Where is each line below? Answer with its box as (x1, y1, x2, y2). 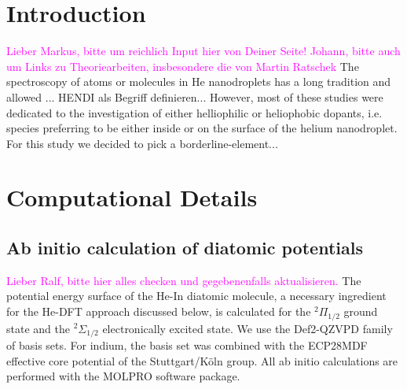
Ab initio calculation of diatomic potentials (6, 235, 363, 260)
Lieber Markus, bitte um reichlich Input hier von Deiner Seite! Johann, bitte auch (6, 43, 401, 59)
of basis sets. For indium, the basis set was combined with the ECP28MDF (6, 336, 368, 353)
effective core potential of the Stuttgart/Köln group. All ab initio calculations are (6, 352, 398, 369)
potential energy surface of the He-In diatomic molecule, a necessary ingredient (6, 287, 387, 304)
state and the (6, 320, 70, 336)
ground (343, 303, 378, 320)
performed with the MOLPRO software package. (6, 368, 240, 384)
